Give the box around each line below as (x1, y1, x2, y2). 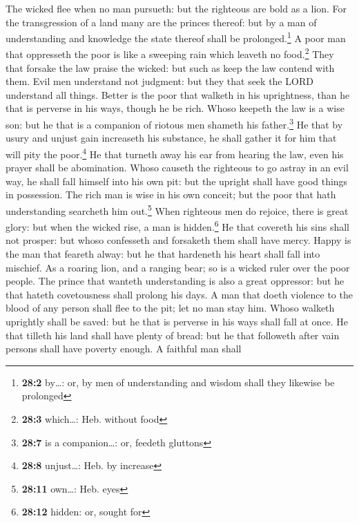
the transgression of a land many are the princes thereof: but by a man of (6, 15, 317, 29)
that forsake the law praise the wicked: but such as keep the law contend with (6, 60, 335, 75)
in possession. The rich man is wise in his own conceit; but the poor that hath (6, 187, 336, 202)
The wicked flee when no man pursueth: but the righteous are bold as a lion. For (6, 1, 347, 15)
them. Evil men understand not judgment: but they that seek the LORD (6, 74, 313, 88)
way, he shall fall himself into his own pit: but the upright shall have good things (6, 173, 348, 188)
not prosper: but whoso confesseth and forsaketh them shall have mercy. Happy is (6, 233, 351, 247)
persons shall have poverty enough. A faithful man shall (6, 341, 242, 356)
